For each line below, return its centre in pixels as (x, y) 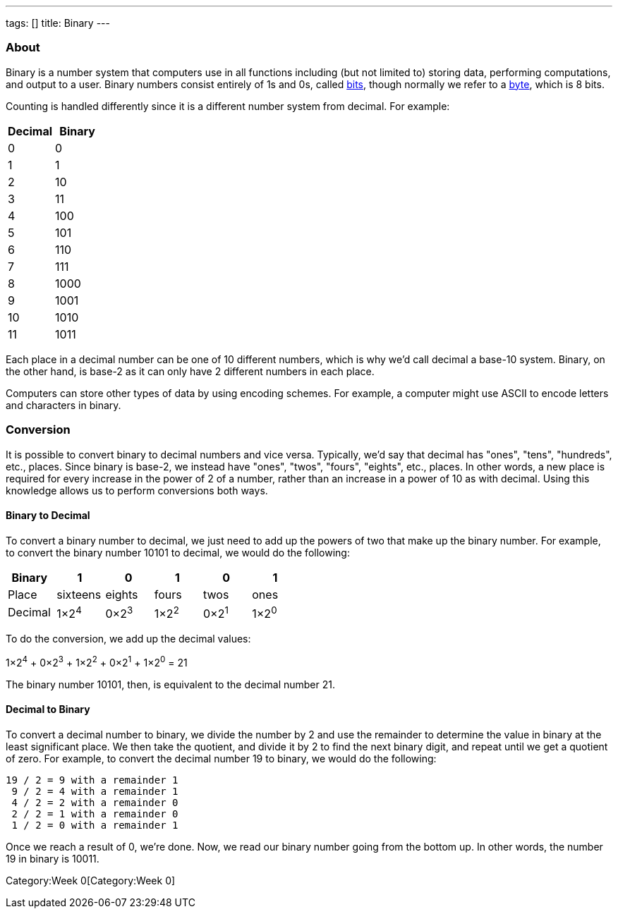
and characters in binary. (63, 405)
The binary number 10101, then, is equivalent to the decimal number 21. (170, 684)
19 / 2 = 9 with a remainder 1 (92, 780)
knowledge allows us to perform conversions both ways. (137, 490)
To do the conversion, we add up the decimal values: (128, 639)
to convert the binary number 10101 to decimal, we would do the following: (178, 552)
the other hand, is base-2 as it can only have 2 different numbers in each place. (190, 371)
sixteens (79, 594)
